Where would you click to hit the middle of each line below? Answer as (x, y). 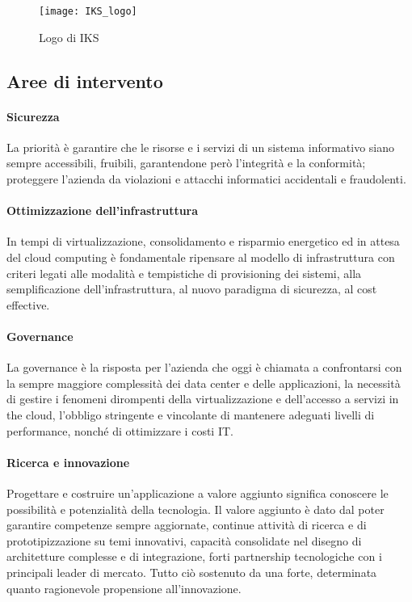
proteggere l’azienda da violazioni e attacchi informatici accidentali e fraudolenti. (206, 179)
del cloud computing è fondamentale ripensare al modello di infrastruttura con (201, 257)
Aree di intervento (85, 80)
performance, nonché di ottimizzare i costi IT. (120, 430)
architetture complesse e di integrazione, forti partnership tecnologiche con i (194, 556)
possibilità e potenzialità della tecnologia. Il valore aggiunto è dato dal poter (195, 509)
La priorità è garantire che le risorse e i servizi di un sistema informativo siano (201, 147)
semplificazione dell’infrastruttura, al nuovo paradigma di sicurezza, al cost (192, 289)
